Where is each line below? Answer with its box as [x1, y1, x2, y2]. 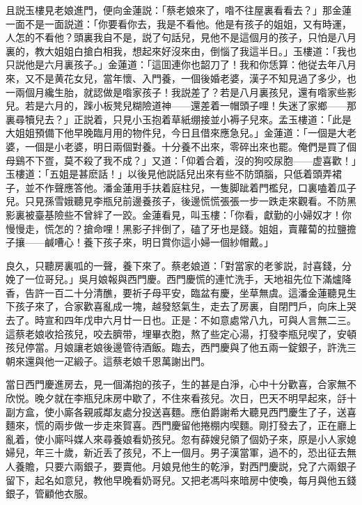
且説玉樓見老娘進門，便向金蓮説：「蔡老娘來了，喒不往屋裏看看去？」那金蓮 [6, 3, 352, 17]
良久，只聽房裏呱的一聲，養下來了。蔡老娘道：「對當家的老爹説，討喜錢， [6, 258, 342, 272]
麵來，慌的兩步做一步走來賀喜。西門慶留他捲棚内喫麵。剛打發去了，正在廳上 [6, 418, 356, 433]
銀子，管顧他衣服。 [6, 486, 93, 501]
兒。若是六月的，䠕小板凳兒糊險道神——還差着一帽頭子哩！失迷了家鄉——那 [6, 98, 356, 113]
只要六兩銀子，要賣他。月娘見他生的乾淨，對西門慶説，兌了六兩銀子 [44, 459, 356, 473]
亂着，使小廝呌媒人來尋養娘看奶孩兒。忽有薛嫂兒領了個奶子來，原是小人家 [6, 431, 347, 446]
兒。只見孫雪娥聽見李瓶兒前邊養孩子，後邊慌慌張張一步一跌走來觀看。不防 [6, 194, 347, 208]
